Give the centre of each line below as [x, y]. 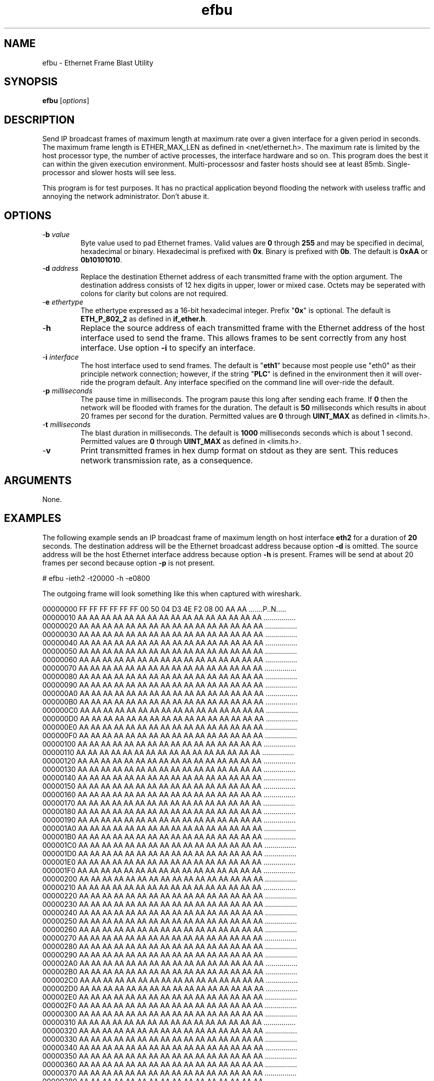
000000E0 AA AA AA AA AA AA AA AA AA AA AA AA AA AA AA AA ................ [170, 727]
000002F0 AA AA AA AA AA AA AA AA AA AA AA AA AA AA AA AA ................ [170, 1005]
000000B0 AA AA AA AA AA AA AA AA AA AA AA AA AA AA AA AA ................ [170, 701]
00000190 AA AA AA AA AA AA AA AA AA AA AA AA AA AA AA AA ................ [169, 820]
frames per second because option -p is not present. [129, 563]
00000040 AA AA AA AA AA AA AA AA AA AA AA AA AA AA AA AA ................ [170, 642]
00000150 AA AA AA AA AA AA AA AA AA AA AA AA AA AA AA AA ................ [169, 786]
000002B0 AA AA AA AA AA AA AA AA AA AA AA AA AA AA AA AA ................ [170, 971]
